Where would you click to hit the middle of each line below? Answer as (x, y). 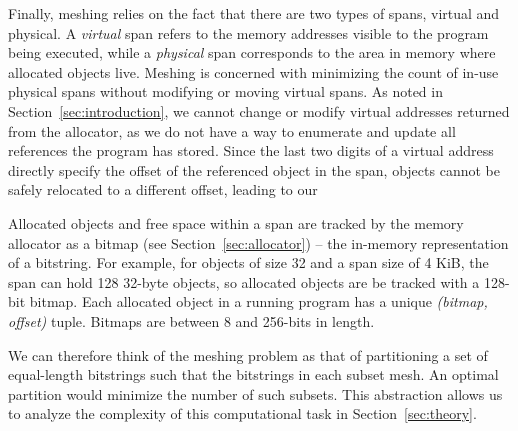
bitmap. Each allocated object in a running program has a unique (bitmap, (258, 301)
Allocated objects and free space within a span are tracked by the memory (236, 222)
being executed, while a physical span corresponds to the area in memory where (252, 52)
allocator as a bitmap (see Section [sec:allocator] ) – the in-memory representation (258, 242)
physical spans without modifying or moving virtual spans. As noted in (225, 91)
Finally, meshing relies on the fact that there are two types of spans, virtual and (254, 13)
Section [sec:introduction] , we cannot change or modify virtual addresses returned (259, 110)
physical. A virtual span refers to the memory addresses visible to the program (248, 32)
